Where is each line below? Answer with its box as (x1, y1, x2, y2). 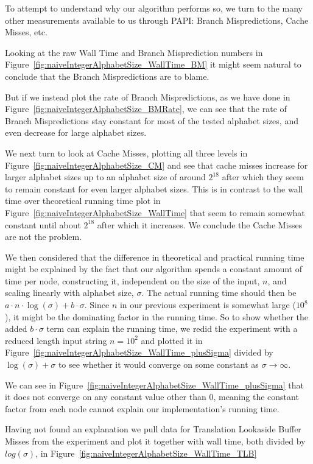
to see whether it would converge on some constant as (58, 358, 259, 371)
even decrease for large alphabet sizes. (5, 126, 147, 139)
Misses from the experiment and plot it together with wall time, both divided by (5, 435, 306, 447)
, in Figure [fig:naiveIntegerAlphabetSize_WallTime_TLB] (35, 446, 257, 459)
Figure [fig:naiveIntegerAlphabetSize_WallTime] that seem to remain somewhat (5, 206, 305, 219)
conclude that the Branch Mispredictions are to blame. (5, 69, 209, 82)
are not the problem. (5, 230, 82, 243)
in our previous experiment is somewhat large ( (119, 298, 296, 311)
